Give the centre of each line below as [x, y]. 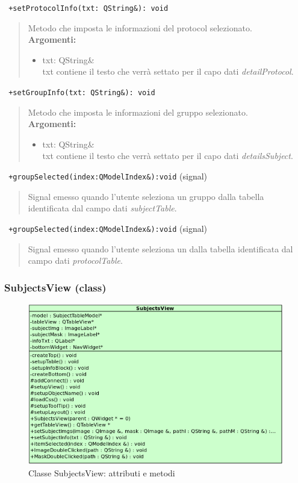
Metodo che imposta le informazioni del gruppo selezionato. [138, 112]
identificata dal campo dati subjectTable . [102, 208]
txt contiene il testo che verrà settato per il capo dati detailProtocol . [168, 71]
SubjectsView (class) [55, 287]
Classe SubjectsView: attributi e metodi [102, 473]
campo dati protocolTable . [75, 260]
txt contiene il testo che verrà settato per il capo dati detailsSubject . [168, 156]
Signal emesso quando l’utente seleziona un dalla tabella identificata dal [160, 248]
